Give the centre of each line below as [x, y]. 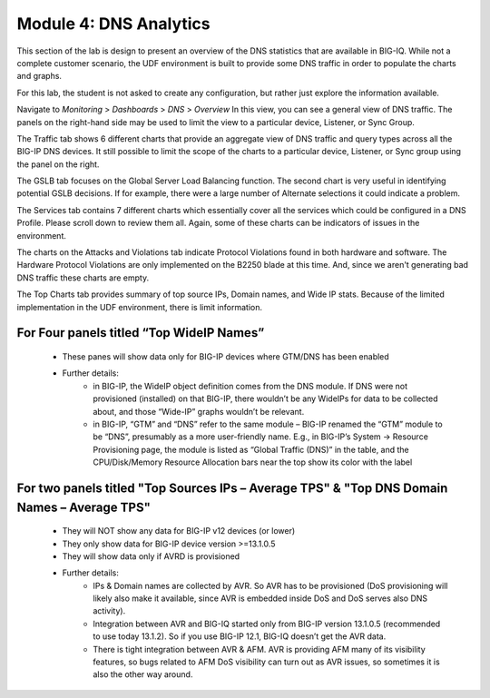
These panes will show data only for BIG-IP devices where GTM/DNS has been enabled [225, 356]
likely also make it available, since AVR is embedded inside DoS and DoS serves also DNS [260, 598]
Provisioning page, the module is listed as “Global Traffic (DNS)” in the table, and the [251, 449]
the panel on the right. [58, 164]
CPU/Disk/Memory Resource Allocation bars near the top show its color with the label [253, 462]
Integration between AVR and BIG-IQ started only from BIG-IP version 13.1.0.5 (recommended [267, 624]
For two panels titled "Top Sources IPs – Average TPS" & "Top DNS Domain [232, 488]
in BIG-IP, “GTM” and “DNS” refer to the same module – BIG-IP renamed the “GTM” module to [268, 424]
